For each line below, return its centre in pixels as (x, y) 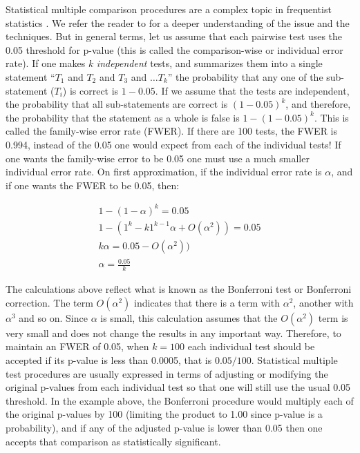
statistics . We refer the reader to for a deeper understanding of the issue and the (178, 22)
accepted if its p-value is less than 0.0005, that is (109, 360)
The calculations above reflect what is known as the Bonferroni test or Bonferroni (179, 289)
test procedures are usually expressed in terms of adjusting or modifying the (167, 373)
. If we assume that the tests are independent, (252, 90)
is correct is (94, 90)
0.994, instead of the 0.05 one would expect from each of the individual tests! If (173, 144)
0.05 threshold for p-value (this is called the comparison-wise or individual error (174, 49)
